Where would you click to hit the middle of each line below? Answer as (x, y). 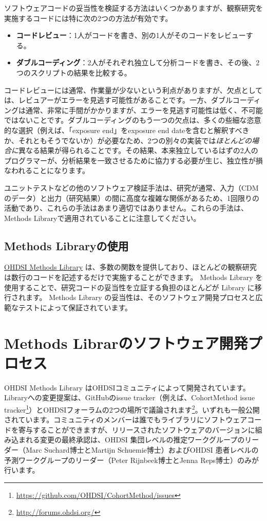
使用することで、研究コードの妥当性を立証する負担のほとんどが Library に (129, 287)
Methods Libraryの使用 (66, 245)
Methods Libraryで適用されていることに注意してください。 (102, 218)
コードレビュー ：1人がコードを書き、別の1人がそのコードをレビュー (131, 35)
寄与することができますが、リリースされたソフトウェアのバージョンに (137, 429)
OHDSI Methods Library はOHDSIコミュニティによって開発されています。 (127, 387)
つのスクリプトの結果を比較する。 (74, 72)
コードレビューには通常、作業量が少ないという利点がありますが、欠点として (133, 90)
